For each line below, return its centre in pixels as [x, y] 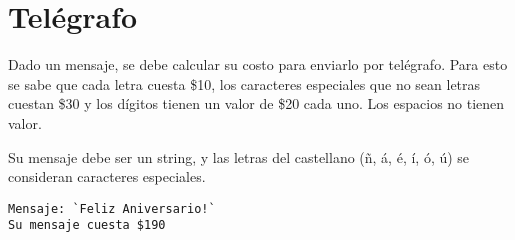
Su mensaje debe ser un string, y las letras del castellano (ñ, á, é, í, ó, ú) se [239, 156]
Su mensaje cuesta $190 [87, 225]
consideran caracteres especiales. [107, 176]
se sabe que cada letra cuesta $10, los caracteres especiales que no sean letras [244, 83]
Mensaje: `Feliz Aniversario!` [112, 208]
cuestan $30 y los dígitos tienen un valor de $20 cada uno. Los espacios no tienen [256, 103]
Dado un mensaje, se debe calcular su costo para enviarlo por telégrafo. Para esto [258, 64]
